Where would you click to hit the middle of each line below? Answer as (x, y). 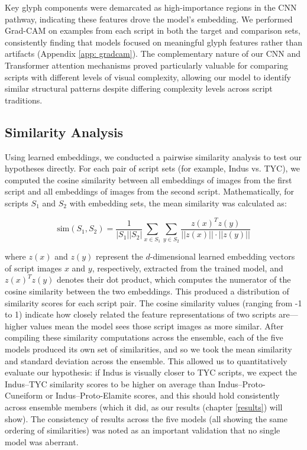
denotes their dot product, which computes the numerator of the (174, 279)
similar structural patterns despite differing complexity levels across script (139, 88)
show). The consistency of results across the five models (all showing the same (146, 418)
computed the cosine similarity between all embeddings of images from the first (148, 179)
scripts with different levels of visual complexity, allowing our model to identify (148, 77)
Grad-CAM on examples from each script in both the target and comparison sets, (153, 30)
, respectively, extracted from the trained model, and (188, 268)
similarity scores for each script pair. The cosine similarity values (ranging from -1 (153, 302)
